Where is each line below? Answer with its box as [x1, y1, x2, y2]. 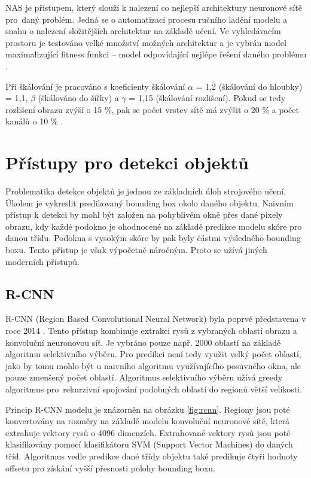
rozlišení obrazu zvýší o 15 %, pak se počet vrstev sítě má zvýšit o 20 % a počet [5, 103, 299, 115]
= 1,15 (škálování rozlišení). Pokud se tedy [129, 92, 286, 104]
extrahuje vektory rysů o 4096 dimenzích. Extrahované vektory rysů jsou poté [5, 426, 291, 439]
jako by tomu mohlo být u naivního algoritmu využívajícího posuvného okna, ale [5, 359, 301, 372]
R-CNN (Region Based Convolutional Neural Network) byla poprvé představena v [5, 312, 306, 325]
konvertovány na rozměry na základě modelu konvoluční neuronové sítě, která [5, 415, 290, 427]
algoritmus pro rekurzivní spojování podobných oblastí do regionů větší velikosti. [5, 382, 303, 395]
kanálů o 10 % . [5, 115, 63, 127]
